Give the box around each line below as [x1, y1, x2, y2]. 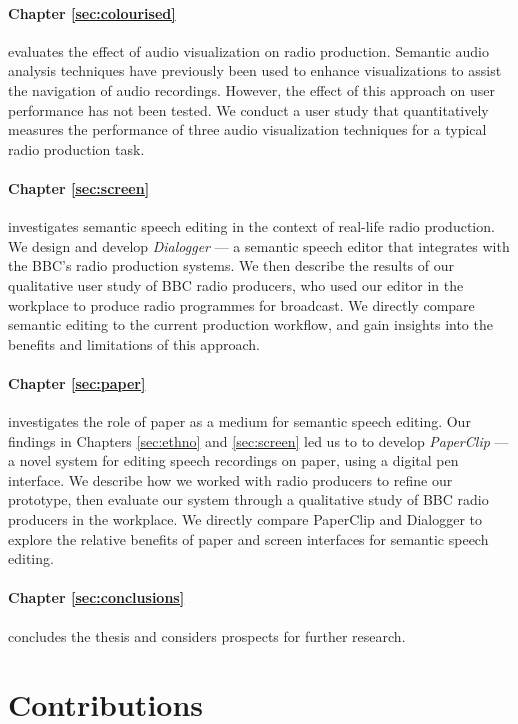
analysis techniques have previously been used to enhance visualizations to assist [8, 60, 502, 81]
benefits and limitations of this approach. [8, 333, 260, 354]
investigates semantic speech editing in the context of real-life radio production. [8, 216, 495, 237]
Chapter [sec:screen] [8, 177, 150, 198]
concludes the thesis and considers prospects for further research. [8, 625, 406, 646]
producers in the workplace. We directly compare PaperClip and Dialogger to [8, 509, 483, 530]
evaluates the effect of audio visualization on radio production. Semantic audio [8, 40, 489, 61]
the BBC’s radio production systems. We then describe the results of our [8, 255, 454, 276]
